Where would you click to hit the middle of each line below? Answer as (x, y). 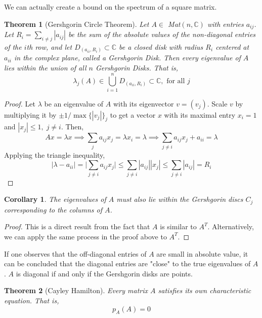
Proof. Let (20, 103)
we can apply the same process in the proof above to (85, 236)
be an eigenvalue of (74, 103)
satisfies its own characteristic (205, 290)
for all (176, 81)
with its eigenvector (143, 103)
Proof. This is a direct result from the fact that (77, 226)
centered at (232, 46)
